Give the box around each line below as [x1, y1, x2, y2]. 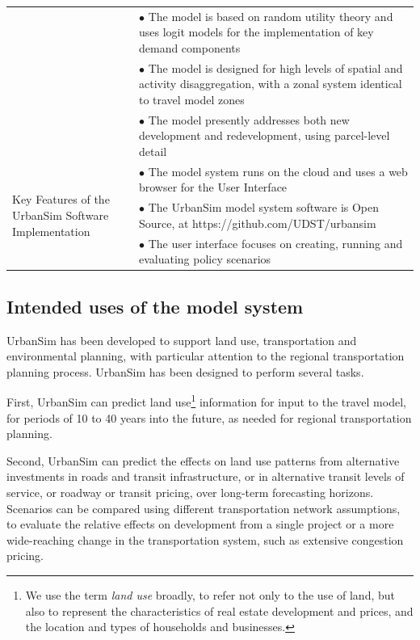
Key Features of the [12, 191, 110, 208]
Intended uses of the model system [6, 293, 304, 318]
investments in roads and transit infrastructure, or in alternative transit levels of [6, 468, 405, 485]
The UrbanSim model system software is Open [148, 199, 380, 216]
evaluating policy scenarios [138, 251, 271, 267]
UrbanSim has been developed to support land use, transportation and [6, 331, 357, 348]
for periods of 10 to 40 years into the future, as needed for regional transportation [6, 409, 412, 426]
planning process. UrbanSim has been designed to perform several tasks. [6, 363, 364, 380]
